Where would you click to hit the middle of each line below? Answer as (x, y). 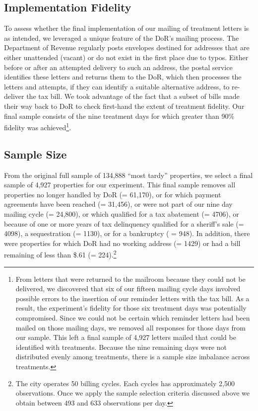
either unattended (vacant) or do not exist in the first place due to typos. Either (126, 57)
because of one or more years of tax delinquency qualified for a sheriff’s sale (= (124, 223)
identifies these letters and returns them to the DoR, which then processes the (123, 77)
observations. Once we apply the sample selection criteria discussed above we (132, 393)
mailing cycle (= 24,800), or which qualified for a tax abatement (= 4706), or (122, 213)
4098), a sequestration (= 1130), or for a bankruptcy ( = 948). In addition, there (127, 233)
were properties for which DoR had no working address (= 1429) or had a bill (122, 243)
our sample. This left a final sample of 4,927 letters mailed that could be (126, 337)
